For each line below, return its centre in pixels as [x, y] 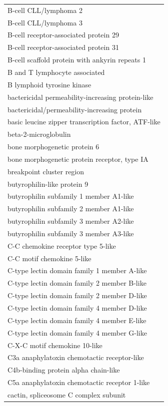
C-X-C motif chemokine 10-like [55, 345]
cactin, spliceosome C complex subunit [67, 394]
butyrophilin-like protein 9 [48, 184]
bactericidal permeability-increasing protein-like [80, 97]
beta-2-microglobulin [39, 134]
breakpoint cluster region [46, 171]
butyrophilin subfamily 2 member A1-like [71, 208]
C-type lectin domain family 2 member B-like [77, 283]
